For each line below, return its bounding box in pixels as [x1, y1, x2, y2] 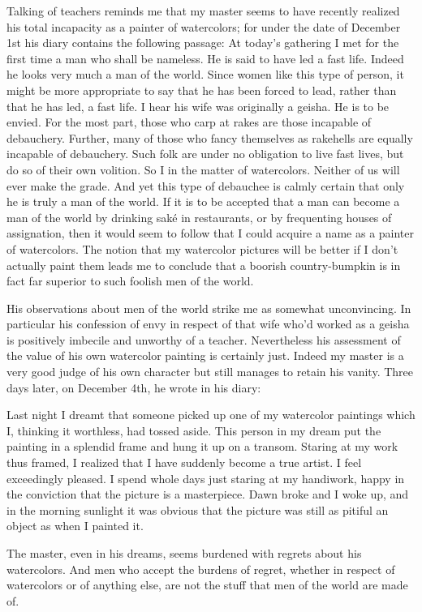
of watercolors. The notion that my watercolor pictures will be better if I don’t [6, 240, 398, 257]
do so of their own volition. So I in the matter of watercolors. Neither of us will [6, 160, 400, 178]
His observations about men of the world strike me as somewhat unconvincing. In [6, 299, 411, 316]
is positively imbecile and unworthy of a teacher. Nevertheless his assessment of [6, 331, 401, 348]
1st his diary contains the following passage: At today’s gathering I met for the [6, 34, 399, 51]
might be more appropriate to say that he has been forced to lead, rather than [6, 81, 397, 98]
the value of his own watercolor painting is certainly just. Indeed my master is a [6, 347, 404, 364]
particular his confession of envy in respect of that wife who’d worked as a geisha [6, 315, 410, 332]
